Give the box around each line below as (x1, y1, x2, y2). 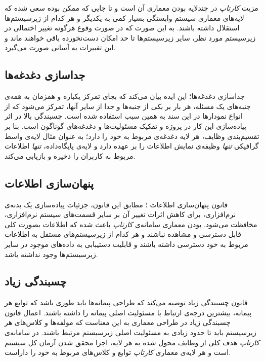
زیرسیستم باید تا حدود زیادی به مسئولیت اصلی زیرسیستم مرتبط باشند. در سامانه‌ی (5, 327, 256, 338)
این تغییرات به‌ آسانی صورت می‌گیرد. (5, 42, 116, 53)
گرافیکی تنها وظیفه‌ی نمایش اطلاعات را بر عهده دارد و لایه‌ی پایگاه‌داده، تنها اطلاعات (5, 140, 259, 151)
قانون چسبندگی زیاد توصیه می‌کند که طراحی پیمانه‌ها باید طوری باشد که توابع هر (5, 297, 248, 308)
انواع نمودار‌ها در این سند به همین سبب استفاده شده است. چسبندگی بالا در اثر (5, 111, 243, 121)
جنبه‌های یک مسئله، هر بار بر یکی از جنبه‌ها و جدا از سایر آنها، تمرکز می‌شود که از (5, 100, 251, 111)
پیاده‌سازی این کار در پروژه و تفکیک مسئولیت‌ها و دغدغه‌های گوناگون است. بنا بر (5, 120, 247, 131)
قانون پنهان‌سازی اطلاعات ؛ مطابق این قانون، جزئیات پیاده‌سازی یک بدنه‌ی (5, 199, 228, 209)
